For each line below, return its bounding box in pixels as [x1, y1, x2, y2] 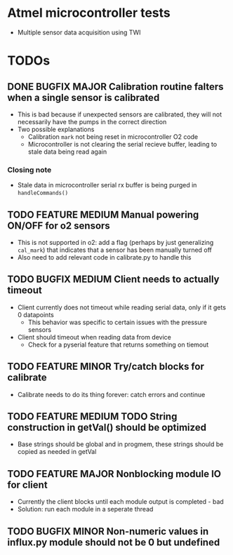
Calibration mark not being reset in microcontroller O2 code [27, 132, 199, 141]
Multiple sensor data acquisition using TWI [17, 28, 141, 36]
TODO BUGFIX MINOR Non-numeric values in [7, 525, 209, 537]
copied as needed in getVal [17, 448, 97, 456]
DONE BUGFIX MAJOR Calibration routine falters [7, 81, 224, 93]
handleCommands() [17, 189, 69, 197]
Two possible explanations [17, 125, 95, 133]
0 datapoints [17, 310, 54, 319]
